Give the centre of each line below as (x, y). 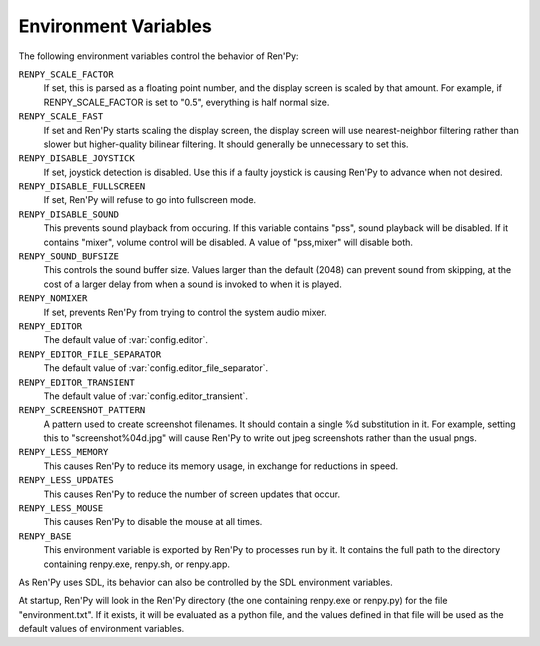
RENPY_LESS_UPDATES (66, 480)
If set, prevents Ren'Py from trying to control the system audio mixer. (185, 312)
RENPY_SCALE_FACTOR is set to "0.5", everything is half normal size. (186, 102)
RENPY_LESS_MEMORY (63, 452)
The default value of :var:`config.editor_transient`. (146, 396)
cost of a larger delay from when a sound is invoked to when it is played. (192, 284)
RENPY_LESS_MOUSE (61, 508)
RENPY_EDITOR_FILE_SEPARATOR (90, 354)
